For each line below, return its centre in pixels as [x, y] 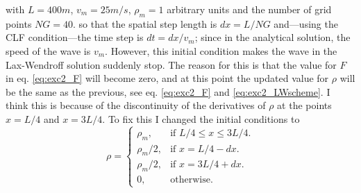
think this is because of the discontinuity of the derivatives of [136, 105]
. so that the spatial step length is [145, 23]
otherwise [190, 180]
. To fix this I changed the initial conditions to [201, 118]
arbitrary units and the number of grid [249, 9]
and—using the [306, 23]
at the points [304, 105]
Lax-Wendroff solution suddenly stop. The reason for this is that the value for [171, 64]
